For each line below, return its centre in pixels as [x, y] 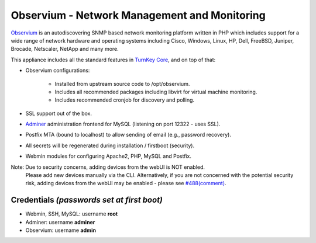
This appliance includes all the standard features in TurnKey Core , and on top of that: [113, 60]
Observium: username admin [61, 230]
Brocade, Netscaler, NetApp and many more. [65, 49]
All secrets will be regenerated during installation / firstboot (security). [110, 145]
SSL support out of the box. [59, 113]
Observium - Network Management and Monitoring [138, 15]
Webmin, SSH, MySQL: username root [72, 214]
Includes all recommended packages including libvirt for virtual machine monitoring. [156, 92]
